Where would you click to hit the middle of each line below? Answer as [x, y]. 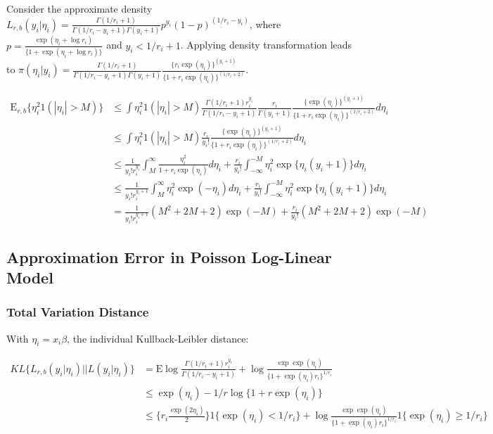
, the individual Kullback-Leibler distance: [158, 338]
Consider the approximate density [79, 8]
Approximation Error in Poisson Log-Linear [169, 256]
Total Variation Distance [78, 312]
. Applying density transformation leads [266, 45]
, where [265, 24]
